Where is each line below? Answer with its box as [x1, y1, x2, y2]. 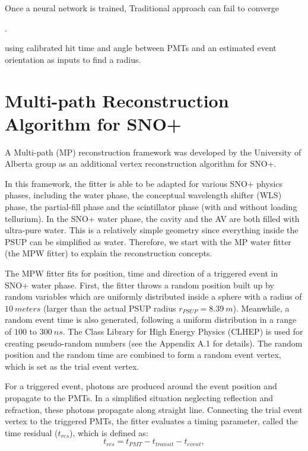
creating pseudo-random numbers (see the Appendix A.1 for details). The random [5, 336, 303, 349]
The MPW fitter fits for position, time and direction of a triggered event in [5, 267, 278, 280]
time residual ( [5, 426, 58, 439]
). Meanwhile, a [233, 301, 290, 314]
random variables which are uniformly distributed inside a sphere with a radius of [5, 290, 302, 303]
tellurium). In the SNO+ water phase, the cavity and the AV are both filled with [5, 212, 300, 224]
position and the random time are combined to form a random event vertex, [5, 348, 281, 361]
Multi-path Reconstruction [5, 88, 229, 112]
